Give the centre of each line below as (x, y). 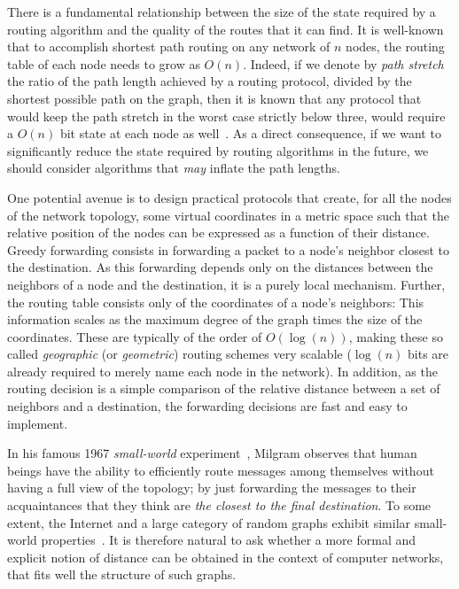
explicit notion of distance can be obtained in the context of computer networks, (226, 557)
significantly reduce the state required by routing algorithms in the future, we (218, 150)
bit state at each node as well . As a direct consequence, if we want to (250, 133)
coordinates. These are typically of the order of (135, 336)
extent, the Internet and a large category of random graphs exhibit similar (209, 522)
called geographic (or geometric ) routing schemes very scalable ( (179, 354)
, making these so (396, 336)
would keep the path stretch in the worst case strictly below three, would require (226, 116)
